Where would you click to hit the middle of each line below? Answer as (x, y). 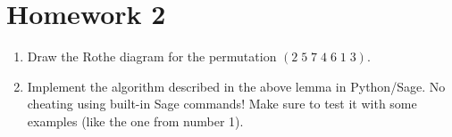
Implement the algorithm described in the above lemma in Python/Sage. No (236, 86)
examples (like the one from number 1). (135, 121)
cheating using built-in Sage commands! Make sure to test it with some (222, 104)
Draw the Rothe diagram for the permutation (152, 56)
